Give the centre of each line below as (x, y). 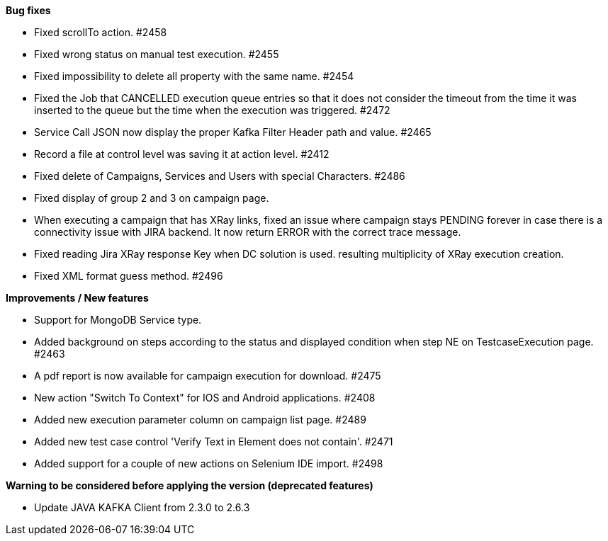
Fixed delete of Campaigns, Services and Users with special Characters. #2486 (220, 176)
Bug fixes (28, 10)
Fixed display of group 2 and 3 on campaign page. (152, 198)
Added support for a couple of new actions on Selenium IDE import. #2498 (209, 463)
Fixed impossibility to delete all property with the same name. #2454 (194, 76)
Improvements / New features (77, 298)
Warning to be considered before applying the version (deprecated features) (190, 485)
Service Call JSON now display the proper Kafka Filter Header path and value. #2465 (233, 132)
